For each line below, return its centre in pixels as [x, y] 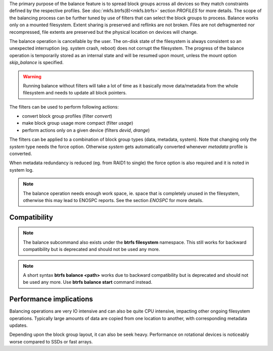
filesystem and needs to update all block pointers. [75, 93]
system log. [21, 170]
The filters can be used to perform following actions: [64, 107]
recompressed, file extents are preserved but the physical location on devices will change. [104, 32]
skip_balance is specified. [36, 63]
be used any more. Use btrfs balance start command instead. [88, 282]
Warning [32, 76]
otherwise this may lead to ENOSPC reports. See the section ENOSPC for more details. [113, 200]
